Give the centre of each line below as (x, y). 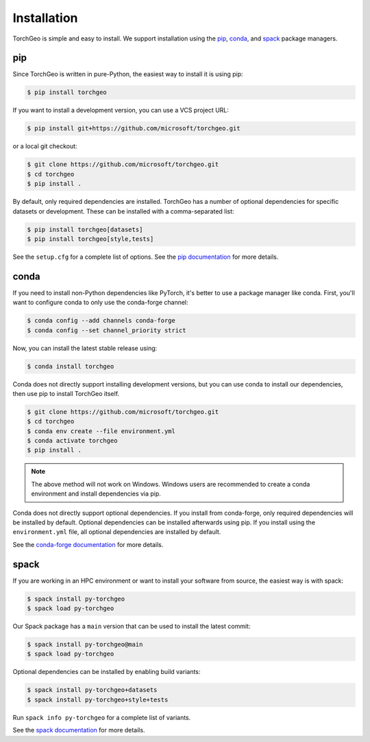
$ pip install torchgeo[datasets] (85, 229)
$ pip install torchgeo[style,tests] (90, 239)
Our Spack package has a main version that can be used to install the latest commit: (132, 626)
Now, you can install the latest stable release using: (85, 348)
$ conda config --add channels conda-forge (101, 321)
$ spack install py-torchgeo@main (85, 645)
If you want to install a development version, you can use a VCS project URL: (121, 111)
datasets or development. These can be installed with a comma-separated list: (123, 211)
